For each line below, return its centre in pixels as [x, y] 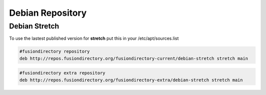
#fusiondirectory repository [55, 51]
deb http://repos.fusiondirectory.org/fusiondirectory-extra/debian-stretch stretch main [131, 80]
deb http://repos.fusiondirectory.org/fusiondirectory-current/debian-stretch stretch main [134, 58]
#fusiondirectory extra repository [62, 73]
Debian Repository [48, 13]
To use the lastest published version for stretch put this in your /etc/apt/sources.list [94, 38]
